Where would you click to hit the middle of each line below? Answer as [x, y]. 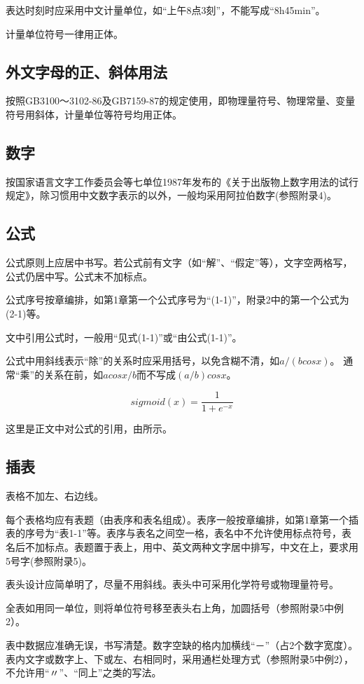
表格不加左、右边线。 [55, 496]
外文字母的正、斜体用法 [86, 71]
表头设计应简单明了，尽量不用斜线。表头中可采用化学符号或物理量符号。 [172, 584]
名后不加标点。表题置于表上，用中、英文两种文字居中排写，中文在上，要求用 [182, 546]
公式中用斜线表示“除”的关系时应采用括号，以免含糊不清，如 [143, 361]
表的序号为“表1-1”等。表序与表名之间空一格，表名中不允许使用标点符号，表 [178, 533]
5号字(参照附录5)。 [49, 560]
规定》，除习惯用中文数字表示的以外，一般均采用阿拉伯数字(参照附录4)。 [171, 195]
